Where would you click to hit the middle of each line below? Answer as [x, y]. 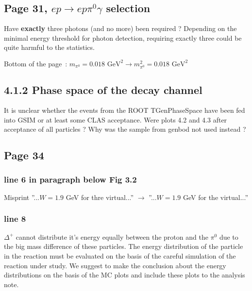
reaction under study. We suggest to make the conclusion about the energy [115, 265]
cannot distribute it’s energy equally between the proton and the [112, 237]
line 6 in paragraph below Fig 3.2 [70, 179]
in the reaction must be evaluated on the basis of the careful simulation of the [120, 255]
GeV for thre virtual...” [100, 197]
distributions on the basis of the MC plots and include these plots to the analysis [125, 275]
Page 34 [24, 155]
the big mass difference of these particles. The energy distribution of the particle [124, 246]
